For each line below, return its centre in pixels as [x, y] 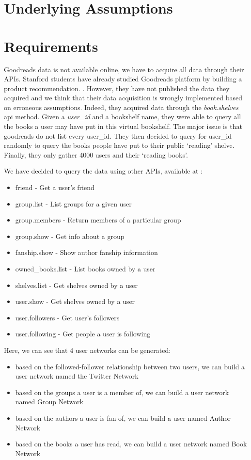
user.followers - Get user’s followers [67, 317]
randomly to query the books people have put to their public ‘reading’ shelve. [119, 145]
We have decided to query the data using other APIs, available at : [103, 171]
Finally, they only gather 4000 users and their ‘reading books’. [96, 154]
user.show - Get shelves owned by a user [75, 301]
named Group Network [49, 402]
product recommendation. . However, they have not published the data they [117, 88]
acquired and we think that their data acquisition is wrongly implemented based [123, 98]
